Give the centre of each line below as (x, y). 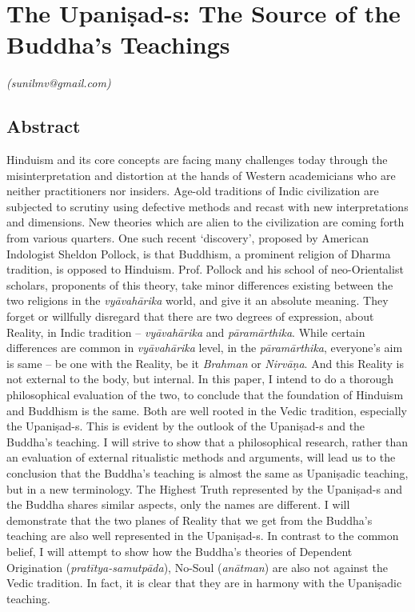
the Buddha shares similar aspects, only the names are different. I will (178, 504)
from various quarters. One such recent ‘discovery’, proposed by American (188, 238)
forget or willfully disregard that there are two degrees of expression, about (190, 316)
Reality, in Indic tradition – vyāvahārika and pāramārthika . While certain (186, 332)
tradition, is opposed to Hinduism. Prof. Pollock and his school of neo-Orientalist (205, 269)
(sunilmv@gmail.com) (59, 83)
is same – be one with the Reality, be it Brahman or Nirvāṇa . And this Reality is (205, 363)
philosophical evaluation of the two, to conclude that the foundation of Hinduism (205, 395)
